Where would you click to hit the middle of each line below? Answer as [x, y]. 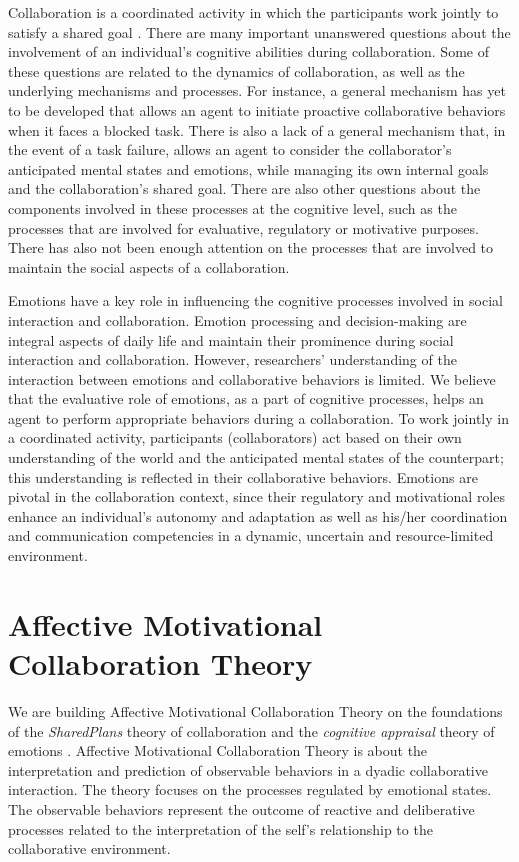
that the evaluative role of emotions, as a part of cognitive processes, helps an [246, 398]
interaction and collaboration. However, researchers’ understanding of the [232, 359]
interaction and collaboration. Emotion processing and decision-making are [237, 319]
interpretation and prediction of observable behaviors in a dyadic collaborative [248, 769]
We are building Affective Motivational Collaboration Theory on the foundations [255, 710]
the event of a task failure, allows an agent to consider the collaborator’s [230, 149]
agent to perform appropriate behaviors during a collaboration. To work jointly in [258, 417]
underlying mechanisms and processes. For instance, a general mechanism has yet [257, 90]
